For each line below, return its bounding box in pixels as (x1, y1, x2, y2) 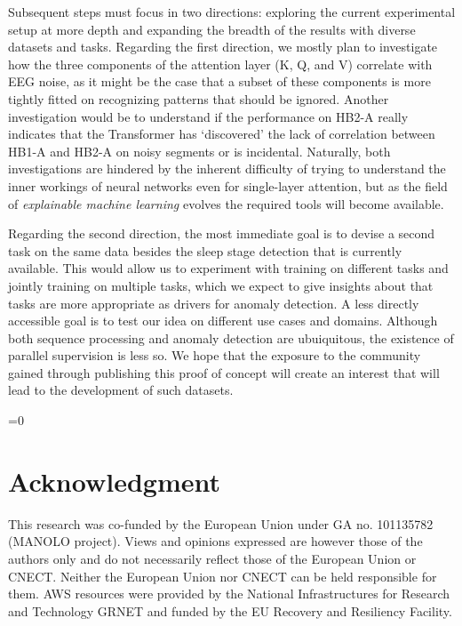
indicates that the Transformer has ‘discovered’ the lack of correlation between (8, 124, 435, 143)
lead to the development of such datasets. (8, 381, 234, 399)
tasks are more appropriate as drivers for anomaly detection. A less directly (8, 293, 419, 312)
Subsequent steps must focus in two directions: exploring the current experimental (8, 3, 456, 20)
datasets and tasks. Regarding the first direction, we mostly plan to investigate (8, 37, 438, 56)
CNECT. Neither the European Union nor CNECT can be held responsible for (8, 566, 437, 585)
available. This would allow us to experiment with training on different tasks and (8, 259, 449, 277)
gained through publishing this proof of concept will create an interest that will (8, 363, 440, 381)
